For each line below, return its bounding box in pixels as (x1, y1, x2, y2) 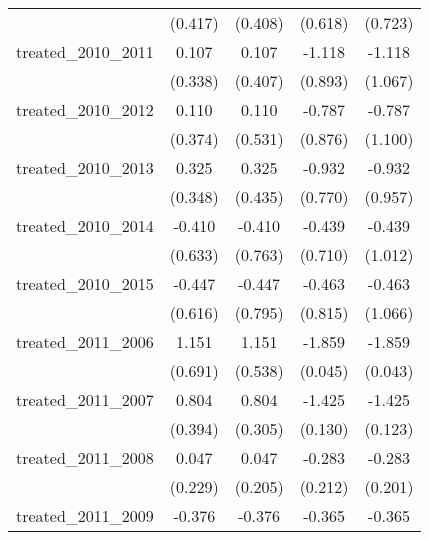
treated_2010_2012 (16, 98, 154, 121)
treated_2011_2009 (16, 504, 154, 527)
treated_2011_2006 (16, 330, 154, 353)
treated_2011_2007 (16, 388, 154, 411)
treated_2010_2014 (16, 214, 154, 237)
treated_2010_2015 (16, 272, 154, 295)
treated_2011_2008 (16, 446, 154, 469)
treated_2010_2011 (16, 40, 154, 63)
